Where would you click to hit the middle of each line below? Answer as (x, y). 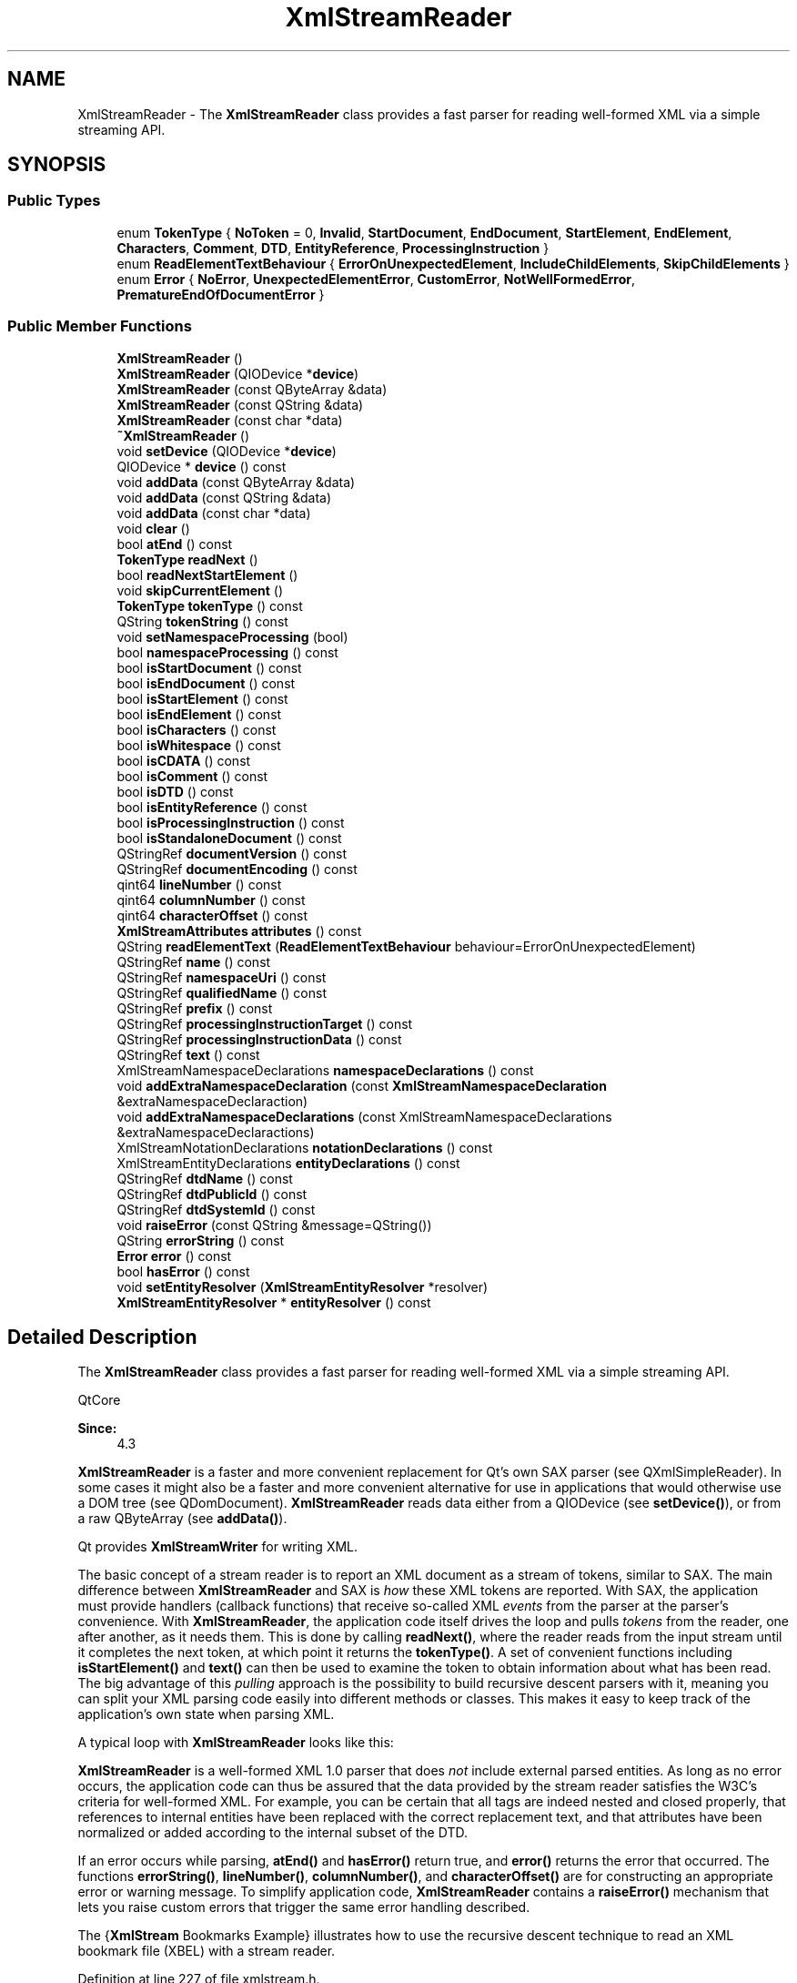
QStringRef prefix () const (195, 1008)
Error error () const (174, 1256)
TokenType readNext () (187, 559)
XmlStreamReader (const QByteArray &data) (252, 389)
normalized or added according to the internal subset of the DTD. (272, 1833)
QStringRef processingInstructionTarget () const (265, 1023)
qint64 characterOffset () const (212, 915)
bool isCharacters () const (197, 729)
